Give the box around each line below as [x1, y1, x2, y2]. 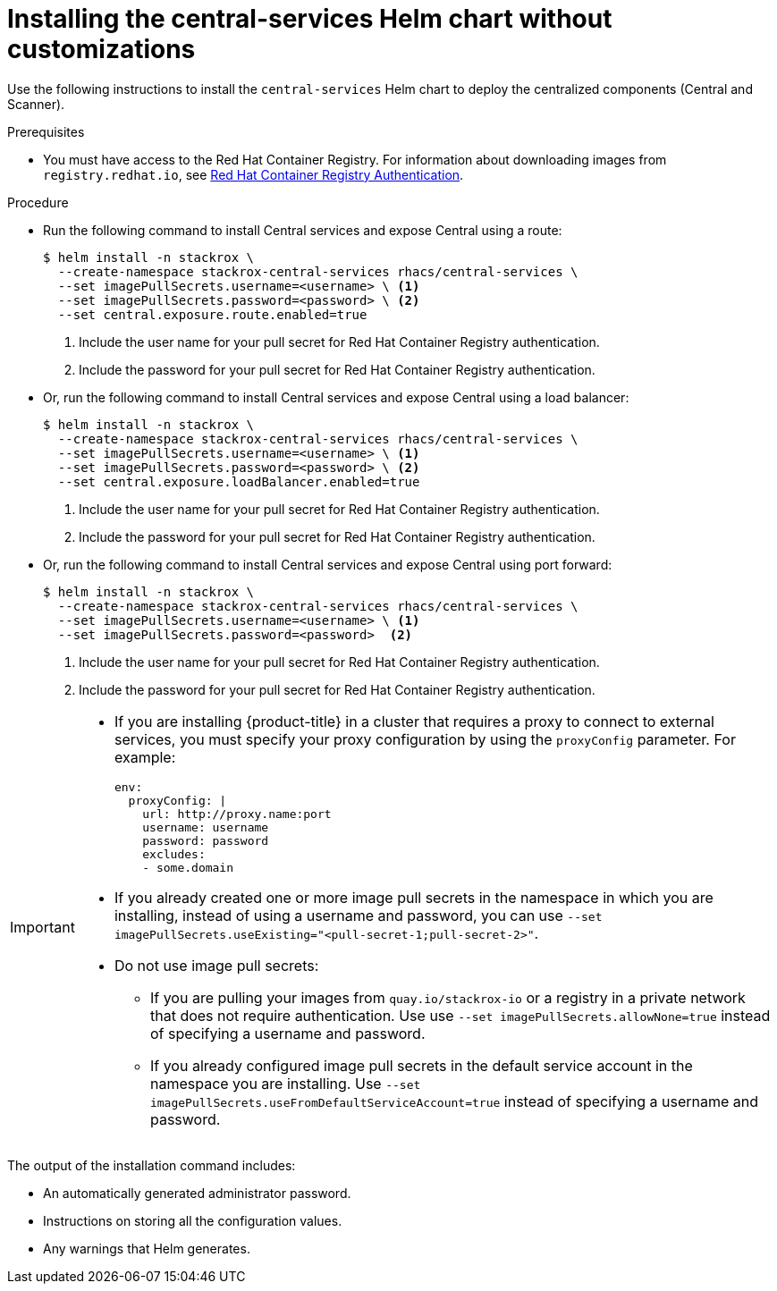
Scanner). [7, 96, 65, 112]
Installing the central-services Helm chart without [7, 4, 612, 34]
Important [10, 918, 75, 937]
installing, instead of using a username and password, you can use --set [114, 906, 603, 924]
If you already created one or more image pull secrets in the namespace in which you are [114, 888, 714, 907]
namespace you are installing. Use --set [149, 1074, 421, 1093]
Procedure [7, 194, 69, 210]
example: [114, 747, 176, 766]
